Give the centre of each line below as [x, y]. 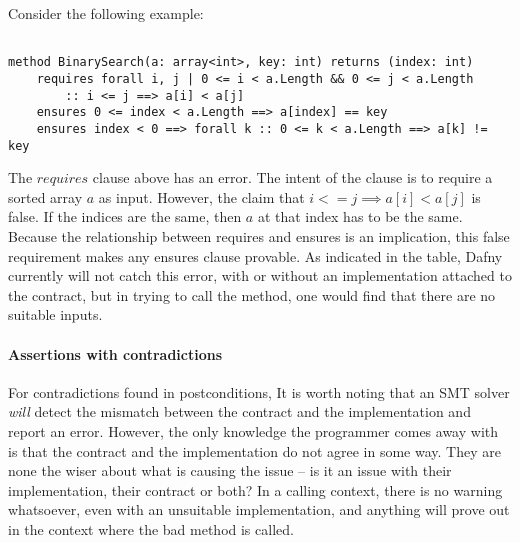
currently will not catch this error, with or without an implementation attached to [260, 275]
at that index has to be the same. [360, 216]
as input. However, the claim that [201, 196]
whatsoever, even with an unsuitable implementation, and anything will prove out [259, 509]
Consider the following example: [106, 13]
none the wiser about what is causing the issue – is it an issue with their [230, 470]
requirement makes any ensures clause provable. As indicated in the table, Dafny [255, 255]
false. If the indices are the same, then [125, 216]
